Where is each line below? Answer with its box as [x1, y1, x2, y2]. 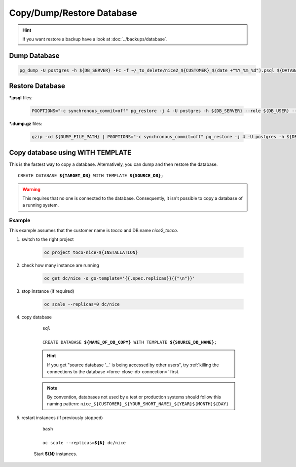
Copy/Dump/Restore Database [9, 7, 138, 18]
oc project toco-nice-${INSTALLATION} [44, 249, 138, 255]
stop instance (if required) [21, 288, 74, 294]
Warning [22, 186, 40, 192]
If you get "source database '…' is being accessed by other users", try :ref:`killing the [47, 362, 219, 368]
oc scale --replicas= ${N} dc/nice [42, 440, 126, 445]
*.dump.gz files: [9, 121, 42, 127]
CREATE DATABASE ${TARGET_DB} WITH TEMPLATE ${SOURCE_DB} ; [18, 173, 164, 179]
